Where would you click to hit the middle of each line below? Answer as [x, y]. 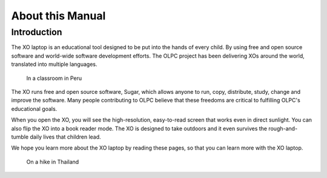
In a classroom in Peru [54, 78]
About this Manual [58, 16]
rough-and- [283, 128]
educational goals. [34, 108]
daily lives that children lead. [65, 137]
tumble [20, 137]
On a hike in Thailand [53, 162]
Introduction [37, 32]
